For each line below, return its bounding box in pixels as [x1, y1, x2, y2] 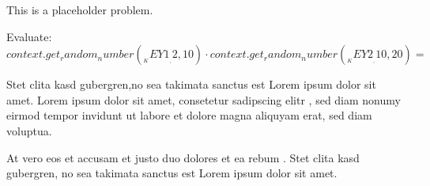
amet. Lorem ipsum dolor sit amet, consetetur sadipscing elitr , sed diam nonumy [6, 91, 401, 108]
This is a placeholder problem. [6, 2, 153, 17]
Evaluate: [6, 28, 52, 44]
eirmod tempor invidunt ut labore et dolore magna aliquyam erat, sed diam [6, 107, 372, 123]
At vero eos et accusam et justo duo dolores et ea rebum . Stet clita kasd [6, 149, 360, 165]
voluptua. [6, 122, 52, 139]
